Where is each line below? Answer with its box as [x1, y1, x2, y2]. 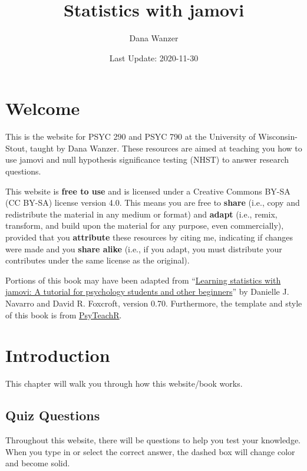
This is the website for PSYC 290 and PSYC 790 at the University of [5, 130, 256, 143]
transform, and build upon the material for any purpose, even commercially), [5, 219, 284, 232]
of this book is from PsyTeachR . [5, 308, 122, 321]
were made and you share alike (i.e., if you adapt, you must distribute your [5, 242, 282, 255]
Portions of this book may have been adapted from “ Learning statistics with [5, 274, 281, 286]
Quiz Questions [5, 406, 100, 424]
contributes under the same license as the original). [5, 254, 190, 266]
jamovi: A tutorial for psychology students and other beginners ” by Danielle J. [5, 285, 289, 298]
